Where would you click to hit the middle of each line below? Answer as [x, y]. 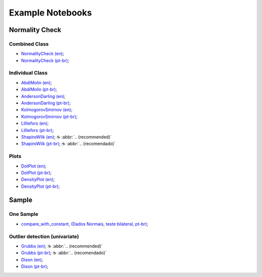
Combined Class [29, 44]
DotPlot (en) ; [34, 166]
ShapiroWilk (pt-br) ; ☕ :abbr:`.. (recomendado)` [68, 144]
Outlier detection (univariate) [44, 236]
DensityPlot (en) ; [38, 179]
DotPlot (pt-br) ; [36, 173]
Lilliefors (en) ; [35, 123]
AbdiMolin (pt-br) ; [39, 89]
